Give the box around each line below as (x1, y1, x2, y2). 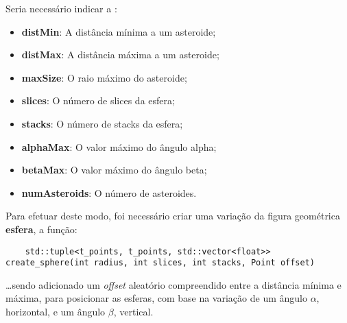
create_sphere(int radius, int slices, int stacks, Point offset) (5, 258, 315, 268)
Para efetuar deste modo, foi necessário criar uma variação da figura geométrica (5, 208, 340, 223)
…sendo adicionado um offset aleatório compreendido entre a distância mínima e (5, 277, 342, 291)
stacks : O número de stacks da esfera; (21, 116, 183, 130)
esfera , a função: (5, 222, 77, 236)
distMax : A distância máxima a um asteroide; (21, 47, 219, 62)
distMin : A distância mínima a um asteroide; (21, 24, 216, 38)
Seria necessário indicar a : (5, 1, 117, 15)
